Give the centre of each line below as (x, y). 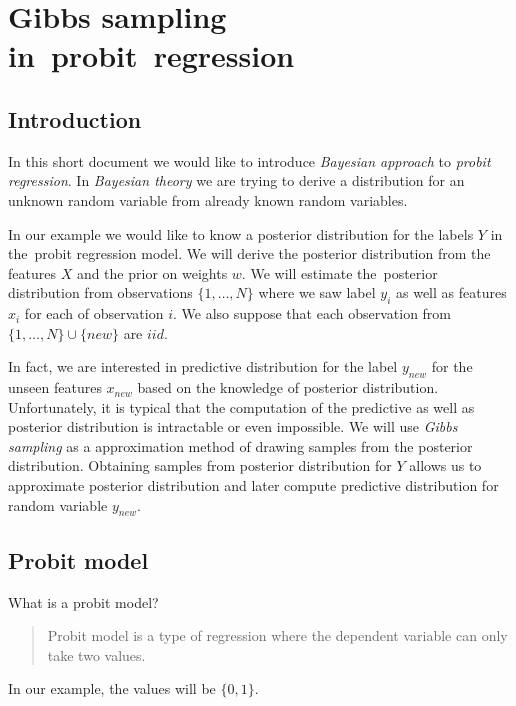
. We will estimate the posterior (339, 272)
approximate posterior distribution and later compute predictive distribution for (253, 485)
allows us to (445, 465)
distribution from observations (100, 292)
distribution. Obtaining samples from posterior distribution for (200, 465)
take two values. (96, 654)
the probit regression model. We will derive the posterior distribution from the (249, 253)
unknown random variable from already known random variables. (208, 199)
